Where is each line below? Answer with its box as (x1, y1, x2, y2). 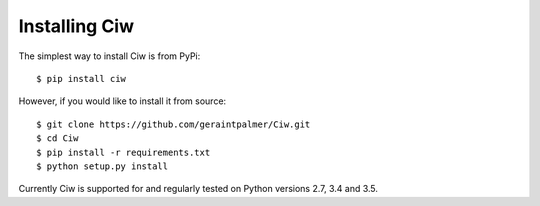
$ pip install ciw (36, 73, 127, 84)
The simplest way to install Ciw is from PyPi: (18, 50, 201, 62)
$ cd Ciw (36, 133, 79, 144)
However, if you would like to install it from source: (18, 95, 227, 107)
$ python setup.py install (36, 160, 169, 172)
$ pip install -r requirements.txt (36, 146, 211, 158)
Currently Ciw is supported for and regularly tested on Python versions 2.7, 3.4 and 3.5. (18, 183, 379, 195)
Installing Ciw (18, 15, 135, 37)
